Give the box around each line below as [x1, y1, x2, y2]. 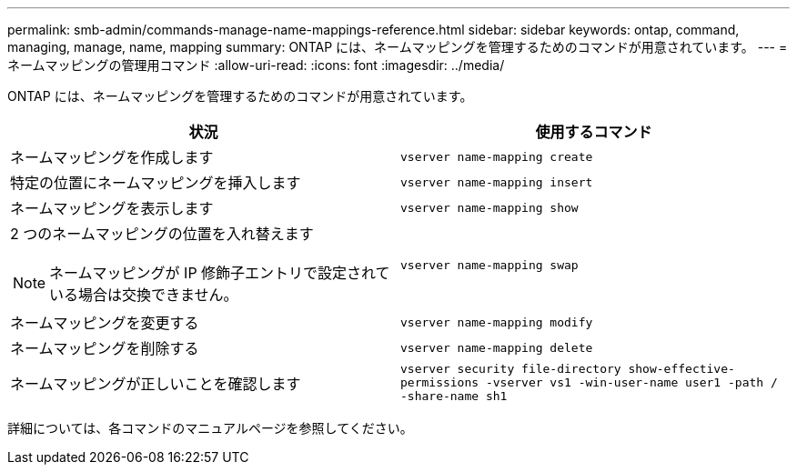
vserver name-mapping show [400, 200, 579, 215]
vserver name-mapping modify [400, 315, 593, 329]
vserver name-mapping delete [400, 340, 593, 355]
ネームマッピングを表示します [10, 199, 214, 217]
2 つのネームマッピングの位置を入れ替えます [10, 225, 314, 243]
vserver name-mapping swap [400, 257, 579, 272]
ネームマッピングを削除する [10, 339, 199, 357]
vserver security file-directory [400, 362, 621, 376]
